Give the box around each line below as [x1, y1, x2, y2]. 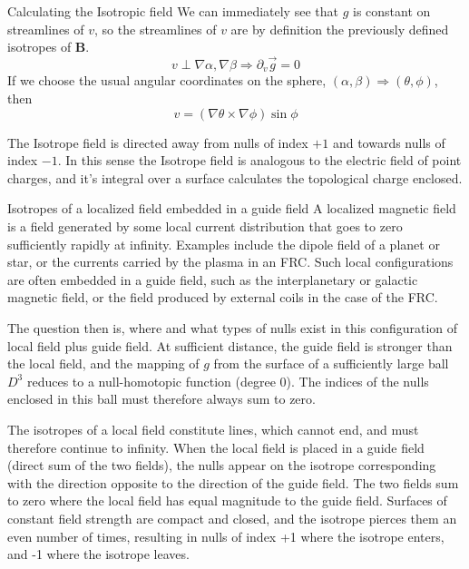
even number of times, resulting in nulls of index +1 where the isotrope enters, [7, 526, 445, 545]
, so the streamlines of [94, 19, 217, 38]
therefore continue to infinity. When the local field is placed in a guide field [7, 437, 425, 456]
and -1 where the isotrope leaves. [7, 544, 190, 564]
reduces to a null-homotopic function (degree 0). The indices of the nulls [26, 371, 429, 390]
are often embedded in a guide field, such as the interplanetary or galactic [7, 270, 418, 289]
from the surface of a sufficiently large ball [213, 354, 449, 373]
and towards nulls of [332, 132, 445, 152]
